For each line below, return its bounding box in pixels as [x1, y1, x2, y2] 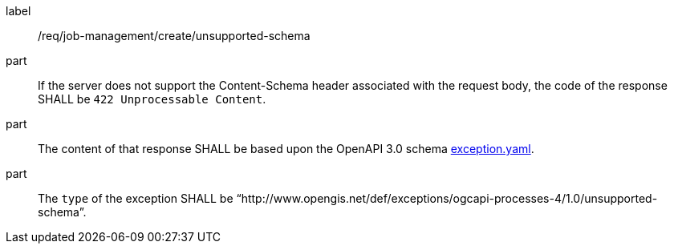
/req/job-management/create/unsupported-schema [38, 29, 311, 42]
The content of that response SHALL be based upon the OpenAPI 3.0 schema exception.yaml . [38, 142, 534, 155]
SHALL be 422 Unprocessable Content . [38, 92, 266, 106]
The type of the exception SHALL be [38, 192, 233, 205]
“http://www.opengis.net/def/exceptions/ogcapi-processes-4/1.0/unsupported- [236, 192, 658, 205]
